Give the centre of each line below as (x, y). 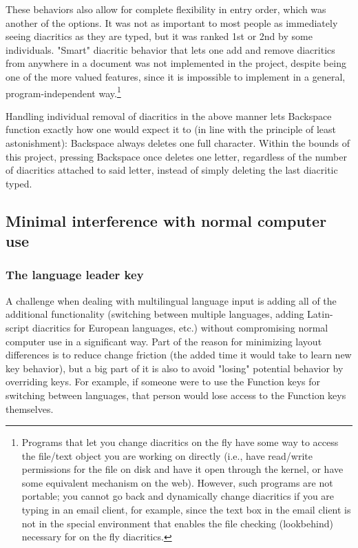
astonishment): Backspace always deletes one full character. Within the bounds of (178, 143)
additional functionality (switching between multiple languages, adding (155, 314)
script (18, 327)
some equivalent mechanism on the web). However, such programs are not (177, 482)
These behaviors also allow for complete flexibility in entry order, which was (166, 9)
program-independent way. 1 (63, 92)
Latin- (320, 314)
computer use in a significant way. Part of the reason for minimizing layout (164, 341)
